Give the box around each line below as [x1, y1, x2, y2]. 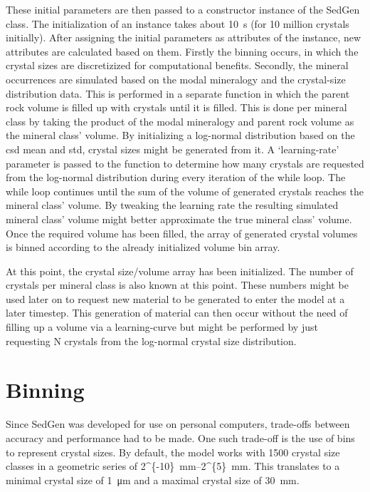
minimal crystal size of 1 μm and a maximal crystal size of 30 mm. [6, 472, 300, 487]
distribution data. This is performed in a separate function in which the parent [6, 86, 350, 101]
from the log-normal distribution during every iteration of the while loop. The [6, 170, 346, 185]
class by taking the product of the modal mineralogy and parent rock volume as [6, 113, 354, 128]
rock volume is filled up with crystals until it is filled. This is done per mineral [6, 100, 347, 115]
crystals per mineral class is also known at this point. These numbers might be [6, 277, 349, 292]
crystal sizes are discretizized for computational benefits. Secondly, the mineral [6, 58, 349, 73]
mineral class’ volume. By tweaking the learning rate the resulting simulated [6, 198, 339, 212]
